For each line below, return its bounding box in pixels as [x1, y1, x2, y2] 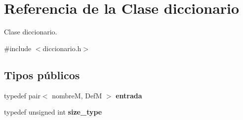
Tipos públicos [4, 67, 80, 82]
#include [4, 43, 32, 53]
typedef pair [4, 90, 40, 100]
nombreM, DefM [52, 90, 102, 100]
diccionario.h [42, 43, 81, 53]
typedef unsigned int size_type [4, 107, 102, 117]
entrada [116, 90, 142, 100]
